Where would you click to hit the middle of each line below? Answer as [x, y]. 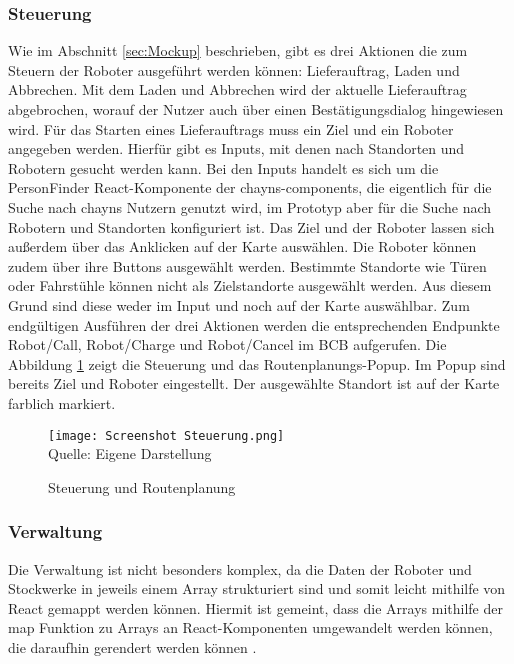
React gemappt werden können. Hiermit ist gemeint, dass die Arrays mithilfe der [255, 607]
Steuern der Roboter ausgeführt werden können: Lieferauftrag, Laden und [234, 69]
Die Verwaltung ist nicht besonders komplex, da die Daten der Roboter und [240, 568]
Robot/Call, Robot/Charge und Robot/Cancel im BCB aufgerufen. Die [227, 344]
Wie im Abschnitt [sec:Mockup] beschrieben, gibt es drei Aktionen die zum [238, 50]
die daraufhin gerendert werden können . [132, 646]
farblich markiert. [62, 402]
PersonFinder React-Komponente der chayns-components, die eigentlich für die [250, 187]
